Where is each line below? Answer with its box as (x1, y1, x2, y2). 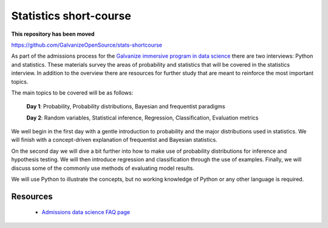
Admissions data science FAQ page (41, 209, 131, 216)
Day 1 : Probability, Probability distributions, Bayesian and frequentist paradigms (26, 103, 225, 110)
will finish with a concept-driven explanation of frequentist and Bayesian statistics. (11, 136, 218, 144)
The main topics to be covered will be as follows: (11, 89, 134, 96)
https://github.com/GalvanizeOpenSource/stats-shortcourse (11, 41, 162, 49)
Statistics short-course (11, 9, 132, 22)
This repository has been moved (11, 30, 95, 38)
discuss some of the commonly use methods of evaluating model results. (11, 164, 194, 172)
